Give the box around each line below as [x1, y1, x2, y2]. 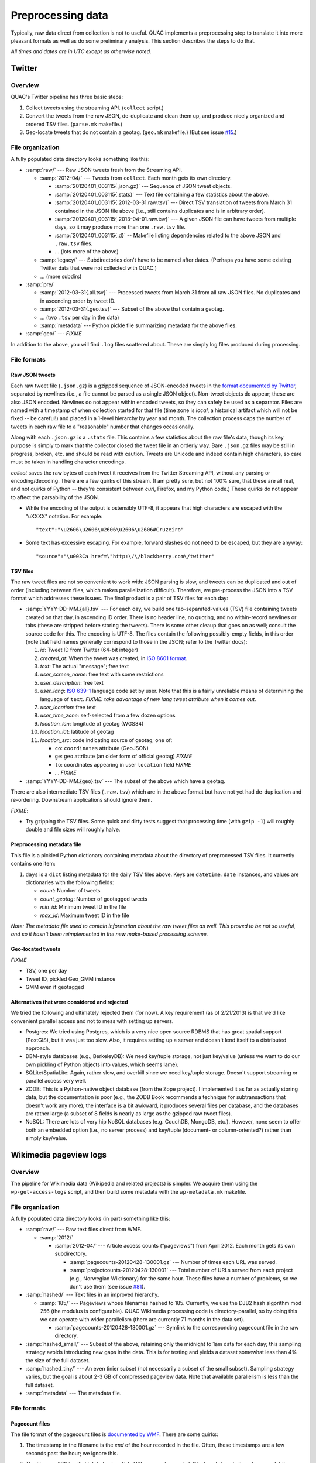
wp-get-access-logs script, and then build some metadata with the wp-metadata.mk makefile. [11, 1188, 247, 1195]
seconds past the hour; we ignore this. [25, 1450, 118, 1457]
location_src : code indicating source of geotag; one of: [40, 736, 173, 743]
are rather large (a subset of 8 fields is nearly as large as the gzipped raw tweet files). [25, 1110, 232, 1117]
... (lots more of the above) [54, 248, 119, 255]
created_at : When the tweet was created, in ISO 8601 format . [40, 654, 187, 661]
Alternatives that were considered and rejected [11, 998, 128, 1005]
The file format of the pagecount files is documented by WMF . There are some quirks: [11, 1431, 219, 1438]
